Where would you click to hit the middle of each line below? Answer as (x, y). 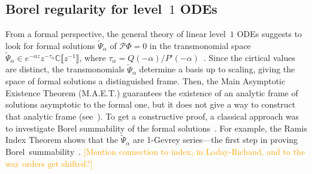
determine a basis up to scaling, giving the (217, 69)
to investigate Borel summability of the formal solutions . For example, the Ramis (156, 128)
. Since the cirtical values (249, 57)
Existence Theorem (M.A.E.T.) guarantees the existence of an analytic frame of (152, 92)
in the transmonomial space (200, 46)
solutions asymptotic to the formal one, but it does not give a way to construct (151, 104)
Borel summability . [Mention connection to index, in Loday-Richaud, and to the (155, 152)
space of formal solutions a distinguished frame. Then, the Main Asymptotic (146, 81)
